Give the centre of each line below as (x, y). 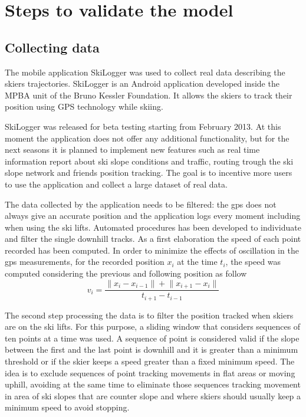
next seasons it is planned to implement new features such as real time (132, 150)
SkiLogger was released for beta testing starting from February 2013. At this (143, 126)
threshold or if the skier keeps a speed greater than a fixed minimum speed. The (150, 361)
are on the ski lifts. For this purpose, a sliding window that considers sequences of (153, 326)
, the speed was (253, 262)
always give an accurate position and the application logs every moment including (153, 216)
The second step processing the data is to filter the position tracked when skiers (149, 315)
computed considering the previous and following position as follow (126, 273)
